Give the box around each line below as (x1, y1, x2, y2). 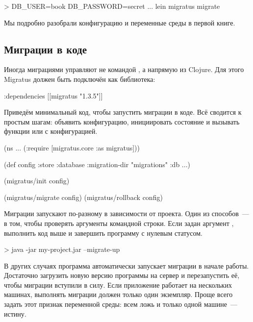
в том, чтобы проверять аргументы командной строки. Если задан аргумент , (4, 218, 234, 228)
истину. (4, 308, 26, 319)
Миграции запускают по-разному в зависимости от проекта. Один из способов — (4, 208, 249, 219)
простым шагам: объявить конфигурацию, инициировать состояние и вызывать (4, 116, 240, 126)
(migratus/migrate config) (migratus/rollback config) (4, 192, 163, 202)
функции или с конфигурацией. (4, 126, 98, 136)
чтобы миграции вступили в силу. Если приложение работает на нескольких (4, 279, 232, 290)
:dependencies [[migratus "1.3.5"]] (4, 90, 103, 100)
